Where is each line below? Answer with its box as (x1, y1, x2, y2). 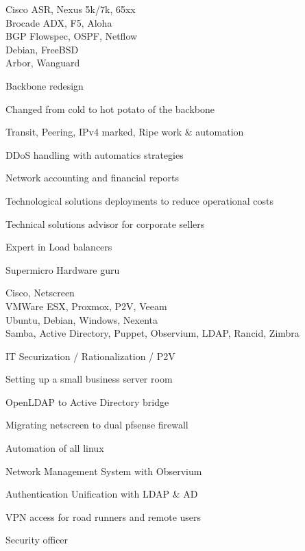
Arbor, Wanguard (5, 55, 80, 70)
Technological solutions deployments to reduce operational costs (5, 193, 273, 207)
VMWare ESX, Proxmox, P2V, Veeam (5, 298, 167, 313)
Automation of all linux (5, 441, 104, 455)
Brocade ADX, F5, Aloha (5, 15, 112, 29)
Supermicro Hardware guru (5, 262, 120, 277)
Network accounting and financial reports (5, 170, 179, 185)
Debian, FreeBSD (5, 42, 79, 56)
